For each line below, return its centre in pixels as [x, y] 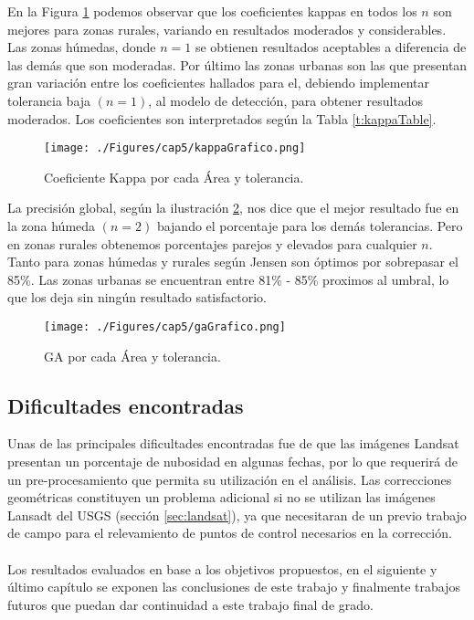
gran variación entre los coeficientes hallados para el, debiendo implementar [219, 83]
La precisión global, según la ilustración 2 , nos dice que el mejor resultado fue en [233, 208]
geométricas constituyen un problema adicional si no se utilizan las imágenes [221, 497]
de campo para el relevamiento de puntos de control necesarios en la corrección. [230, 533]
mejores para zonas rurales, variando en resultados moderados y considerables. [227, 29]
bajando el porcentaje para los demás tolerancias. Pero [310, 226]
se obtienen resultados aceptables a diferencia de [331, 47]
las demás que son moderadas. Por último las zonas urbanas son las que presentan [237, 64]
